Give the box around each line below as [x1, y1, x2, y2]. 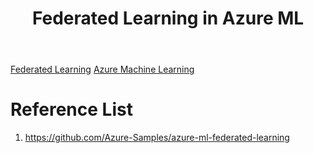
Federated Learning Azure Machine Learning [10, 63, 195, 76]
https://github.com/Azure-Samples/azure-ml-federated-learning [24, 132, 290, 144]
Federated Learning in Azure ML [31, 7, 305, 30]
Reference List [10, 98, 133, 121]
